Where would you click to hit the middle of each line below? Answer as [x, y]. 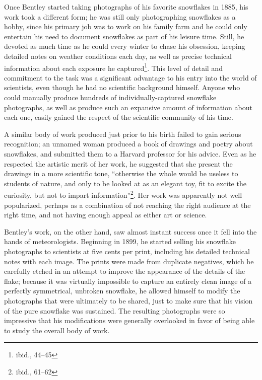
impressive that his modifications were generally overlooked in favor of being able [129, 320]
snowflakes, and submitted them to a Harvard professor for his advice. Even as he [130, 153]
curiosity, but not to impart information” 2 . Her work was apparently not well [123, 194]
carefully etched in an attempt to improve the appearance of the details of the [125, 271]
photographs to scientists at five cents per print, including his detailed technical [127, 251]
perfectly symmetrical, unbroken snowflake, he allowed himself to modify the [122, 291]
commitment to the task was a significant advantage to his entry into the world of [130, 77]
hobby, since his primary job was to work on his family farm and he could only [126, 26]
